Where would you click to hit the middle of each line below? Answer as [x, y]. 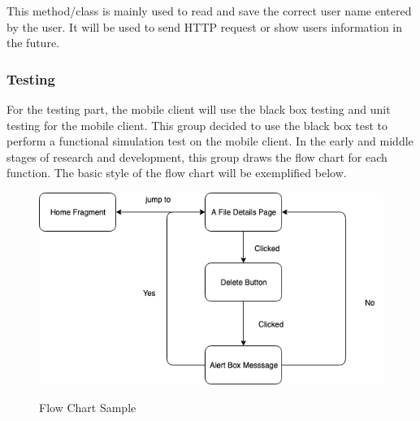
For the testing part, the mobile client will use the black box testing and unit [199, 109]
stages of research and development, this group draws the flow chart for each [197, 156]
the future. [33, 43]
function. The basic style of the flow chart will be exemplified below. [177, 173]
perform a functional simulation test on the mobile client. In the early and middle [210, 141]
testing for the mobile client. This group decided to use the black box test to [197, 125]
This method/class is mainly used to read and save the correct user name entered [209, 11]
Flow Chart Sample [88, 407]
